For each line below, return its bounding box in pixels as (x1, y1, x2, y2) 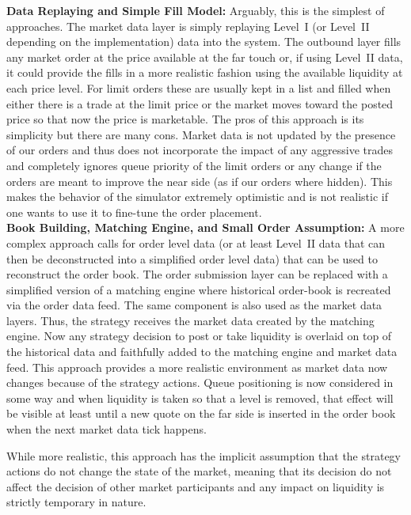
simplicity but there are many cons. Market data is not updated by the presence (6, 126, 396, 142)
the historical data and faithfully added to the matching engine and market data (6, 343, 398, 360)
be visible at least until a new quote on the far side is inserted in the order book (6, 405, 396, 422)
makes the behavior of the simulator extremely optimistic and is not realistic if (6, 188, 388, 205)
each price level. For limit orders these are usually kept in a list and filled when (6, 79, 391, 96)
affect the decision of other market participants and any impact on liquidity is (6, 478, 385, 494)
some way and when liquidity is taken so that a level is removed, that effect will (6, 389, 394, 406)
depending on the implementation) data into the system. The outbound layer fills (6, 33, 401, 50)
